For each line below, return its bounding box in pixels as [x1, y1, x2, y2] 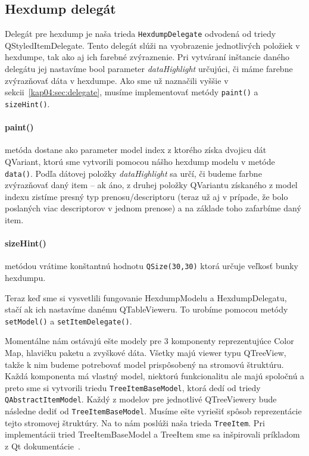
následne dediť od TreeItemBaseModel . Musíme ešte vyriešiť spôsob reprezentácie [5, 405, 302, 417]
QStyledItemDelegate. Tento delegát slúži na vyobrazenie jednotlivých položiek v [5, 39, 300, 51]
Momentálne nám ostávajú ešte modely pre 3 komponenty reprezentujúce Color [5, 335, 294, 347]
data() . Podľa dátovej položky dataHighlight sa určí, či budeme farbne [5, 167, 262, 179]
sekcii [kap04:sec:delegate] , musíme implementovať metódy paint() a [5, 86, 258, 98]
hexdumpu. [5, 271, 46, 284]
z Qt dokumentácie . [5, 440, 80, 452]
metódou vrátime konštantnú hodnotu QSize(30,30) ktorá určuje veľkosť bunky [5, 260, 299, 272]
